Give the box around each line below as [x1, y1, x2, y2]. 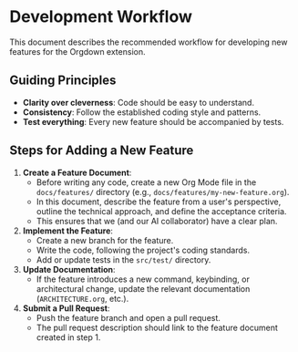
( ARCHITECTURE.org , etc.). [36, 293, 129, 304]
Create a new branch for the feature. [36, 234, 174, 245]
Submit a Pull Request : [22, 303, 110, 314]
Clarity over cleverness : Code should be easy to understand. [22, 97, 255, 108]
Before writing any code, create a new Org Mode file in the [36, 176, 257, 188]
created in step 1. [36, 331, 101, 343]
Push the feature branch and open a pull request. [36, 312, 221, 323]
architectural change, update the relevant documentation [36, 283, 251, 294]
